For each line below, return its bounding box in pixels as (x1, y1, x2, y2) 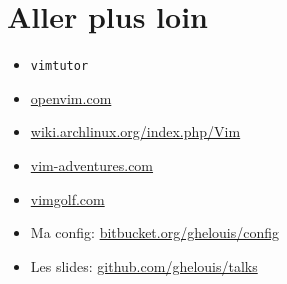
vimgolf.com (30, 188, 105, 209)
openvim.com (30, 87, 112, 108)
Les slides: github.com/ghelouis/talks (30, 255, 258, 276)
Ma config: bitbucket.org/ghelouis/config (30, 222, 280, 243)
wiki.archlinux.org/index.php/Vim (30, 121, 241, 142)
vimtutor (30, 59, 89, 74)
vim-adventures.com (30, 154, 154, 175)
